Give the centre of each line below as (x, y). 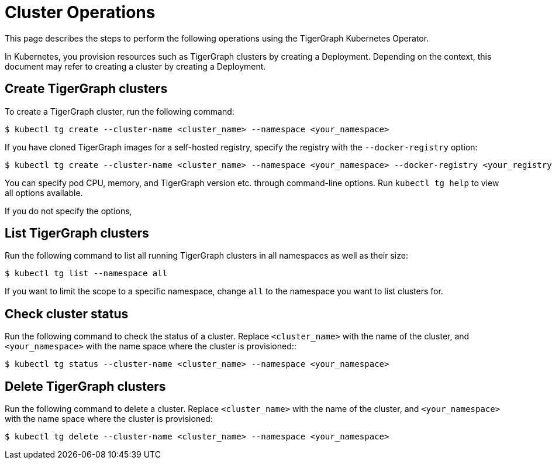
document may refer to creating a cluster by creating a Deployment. (135, 66)
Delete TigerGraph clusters (85, 386)
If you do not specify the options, (68, 211)
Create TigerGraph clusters (86, 89)
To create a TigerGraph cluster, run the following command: (120, 111)
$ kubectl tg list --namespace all (86, 274)
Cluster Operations (80, 12)
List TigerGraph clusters (77, 233)
